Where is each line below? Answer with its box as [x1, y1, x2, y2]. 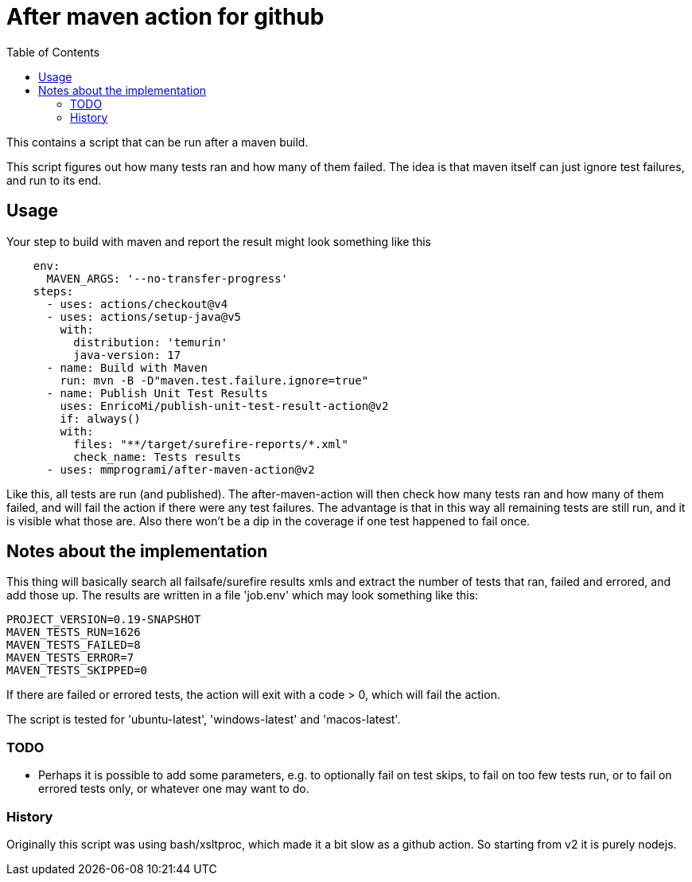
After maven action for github [6, 3, 325, 30]
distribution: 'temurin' [73, 335, 228, 349]
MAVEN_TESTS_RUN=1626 [6, 626, 141, 639]
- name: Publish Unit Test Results [46, 386, 268, 400]
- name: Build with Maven [46, 361, 208, 374]
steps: [33, 284, 74, 298]
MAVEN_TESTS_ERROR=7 [6, 651, 134, 665]
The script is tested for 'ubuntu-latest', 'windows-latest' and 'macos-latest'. [6, 712, 401, 727]
